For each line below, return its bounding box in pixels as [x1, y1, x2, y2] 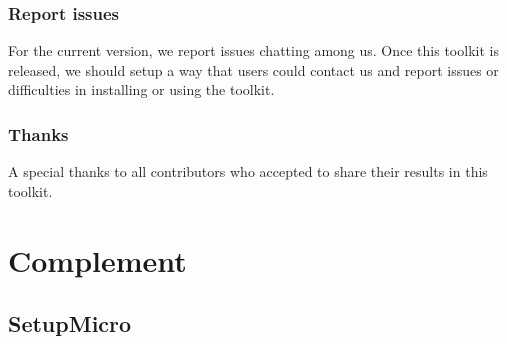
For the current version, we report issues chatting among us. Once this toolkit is [8, 40, 499, 61]
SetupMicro [8, 308, 132, 339]
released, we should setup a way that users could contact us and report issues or [8, 59, 499, 80]
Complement [8, 239, 187, 280]
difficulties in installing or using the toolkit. [8, 79, 275, 100]
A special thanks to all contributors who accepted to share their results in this [8, 161, 488, 182]
